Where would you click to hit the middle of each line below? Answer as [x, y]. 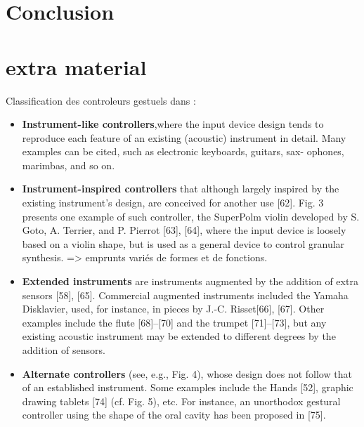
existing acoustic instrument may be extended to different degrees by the [179, 336]
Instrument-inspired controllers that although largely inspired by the [181, 189]
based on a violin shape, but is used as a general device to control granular [183, 243]
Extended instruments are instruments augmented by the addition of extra [190, 281]
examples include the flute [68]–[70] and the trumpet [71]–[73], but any [174, 322]
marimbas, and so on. [69, 165]
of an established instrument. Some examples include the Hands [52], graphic [188, 387]
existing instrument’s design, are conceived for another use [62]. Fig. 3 [173, 203]
